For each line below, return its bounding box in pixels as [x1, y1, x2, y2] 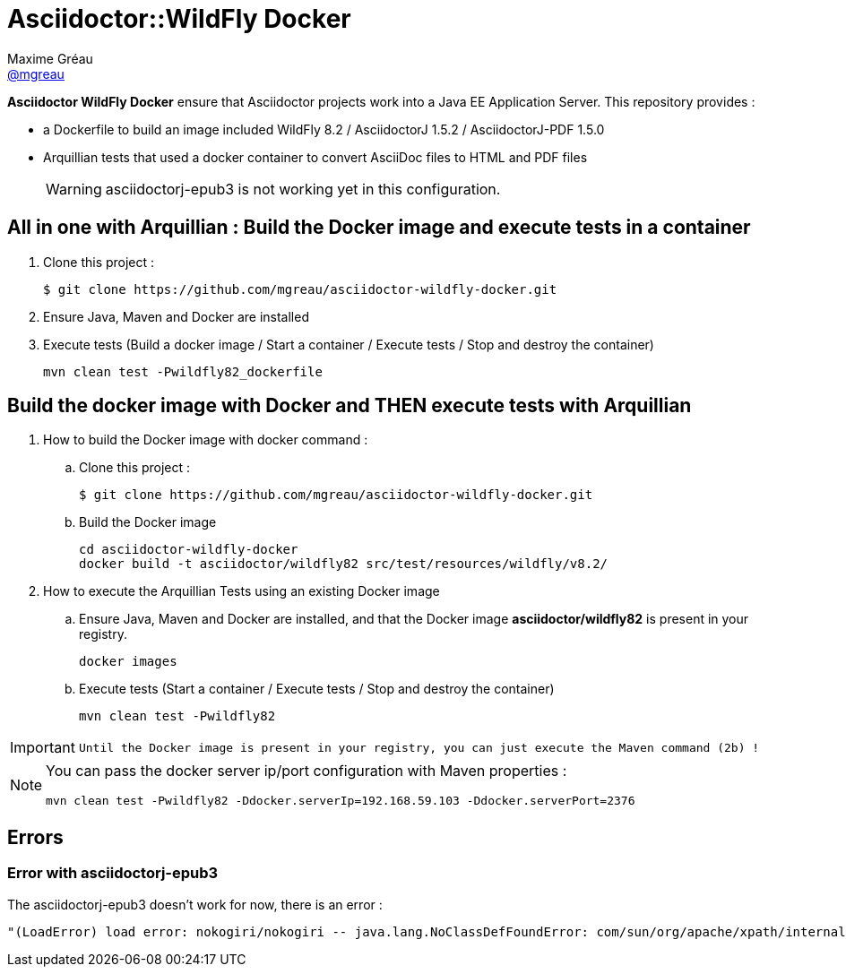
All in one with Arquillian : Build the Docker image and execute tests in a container [7, 216, 751, 239]
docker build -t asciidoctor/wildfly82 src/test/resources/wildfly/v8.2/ [79, 556, 609, 572]
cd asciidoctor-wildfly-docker [79, 542, 298, 557]
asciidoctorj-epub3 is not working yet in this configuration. [105, 179, 501, 198]
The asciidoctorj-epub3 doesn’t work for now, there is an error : [7, 896, 383, 912]
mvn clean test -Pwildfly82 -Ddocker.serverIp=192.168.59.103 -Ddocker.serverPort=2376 [46, 794, 635, 808]
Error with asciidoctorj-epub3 [7, 864, 219, 883]
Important [10, 738, 75, 757]
